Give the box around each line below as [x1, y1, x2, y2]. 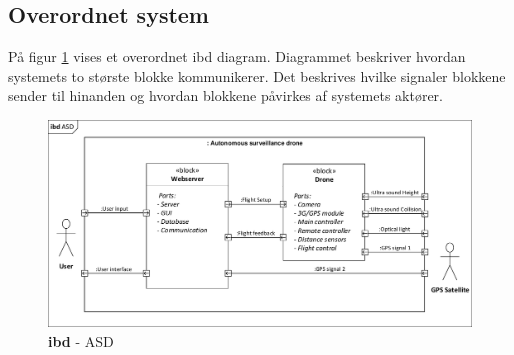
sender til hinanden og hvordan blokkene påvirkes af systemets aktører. [8, 85, 443, 106]
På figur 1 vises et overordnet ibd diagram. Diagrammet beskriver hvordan [8, 46, 466, 67]
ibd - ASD [48, 331, 114, 352]
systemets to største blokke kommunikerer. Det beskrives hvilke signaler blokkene [8, 65, 506, 86]
